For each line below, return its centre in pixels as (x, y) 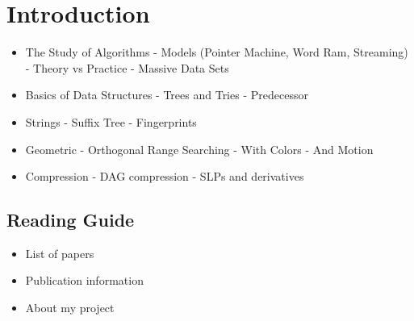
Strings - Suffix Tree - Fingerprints (111, 121)
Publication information (84, 280)
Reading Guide (71, 220)
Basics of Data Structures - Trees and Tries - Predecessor (167, 95)
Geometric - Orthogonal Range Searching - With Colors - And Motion (199, 149)
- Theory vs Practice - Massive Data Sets (127, 67)
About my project (70, 308)
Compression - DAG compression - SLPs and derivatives (165, 176)
